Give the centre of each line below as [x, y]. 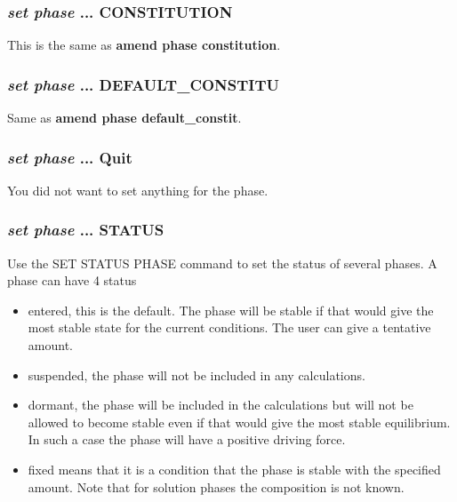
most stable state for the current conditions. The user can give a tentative [229, 327]
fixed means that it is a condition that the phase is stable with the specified [234, 469]
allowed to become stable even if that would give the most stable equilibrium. [239, 422]
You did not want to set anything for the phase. [138, 190]
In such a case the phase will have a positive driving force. [187, 439]
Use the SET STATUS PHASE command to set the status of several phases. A [222, 263]
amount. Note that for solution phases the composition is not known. [216, 486]
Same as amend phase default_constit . [124, 118]
